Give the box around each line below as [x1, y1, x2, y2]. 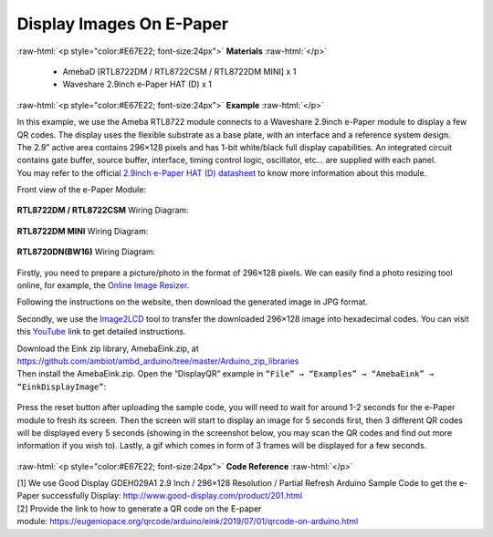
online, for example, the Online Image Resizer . [16, 280, 190, 291]
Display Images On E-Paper [16, 14, 228, 34]
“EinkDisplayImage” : [16, 381, 107, 392]
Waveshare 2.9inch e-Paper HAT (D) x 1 [62, 78, 212, 90]
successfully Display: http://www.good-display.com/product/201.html [41, 491, 303, 501]
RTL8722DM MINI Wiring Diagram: [16, 225, 149, 236]
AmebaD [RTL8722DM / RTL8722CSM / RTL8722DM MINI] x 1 [62, 66, 297, 77]
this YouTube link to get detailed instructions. [16, 326, 186, 337]
